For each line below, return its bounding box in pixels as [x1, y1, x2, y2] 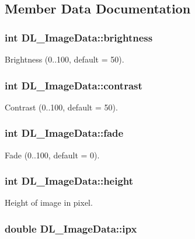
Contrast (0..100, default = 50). [5, 101, 118, 113]
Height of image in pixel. [5, 196, 93, 209]
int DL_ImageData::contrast [5, 78, 142, 92]
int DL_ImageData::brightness [5, 30, 153, 44]
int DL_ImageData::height [5, 174, 134, 188]
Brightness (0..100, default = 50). [5, 53, 124, 65]
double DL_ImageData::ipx [5, 221, 137, 235]
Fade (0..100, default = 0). [5, 148, 100, 161]
